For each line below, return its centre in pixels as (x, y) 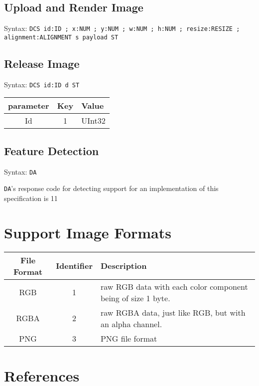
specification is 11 (31, 198)
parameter (29, 106)
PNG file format (129, 338)
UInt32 (93, 121)
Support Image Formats (88, 232)
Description (124, 266)
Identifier (74, 266)
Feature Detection (52, 150)
